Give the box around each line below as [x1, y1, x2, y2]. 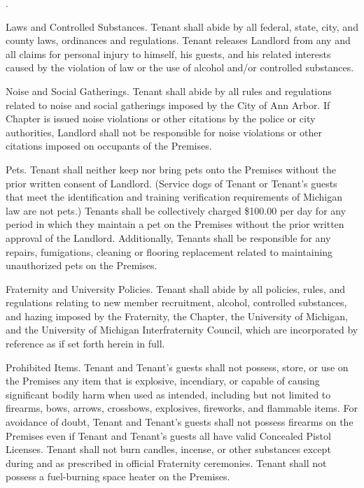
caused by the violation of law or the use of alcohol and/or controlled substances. [6, 60, 354, 75]
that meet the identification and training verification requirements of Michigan [6, 189, 342, 204]
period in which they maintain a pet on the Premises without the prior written [6, 217, 344, 231]
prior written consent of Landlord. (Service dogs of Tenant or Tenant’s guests [6, 175, 337, 190]
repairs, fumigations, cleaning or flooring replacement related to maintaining [6, 244, 333, 259]
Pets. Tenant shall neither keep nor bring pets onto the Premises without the [6, 162, 336, 176]
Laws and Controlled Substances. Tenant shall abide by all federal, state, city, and [6, 19, 358, 34]
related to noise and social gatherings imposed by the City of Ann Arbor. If [6, 97, 330, 112]
